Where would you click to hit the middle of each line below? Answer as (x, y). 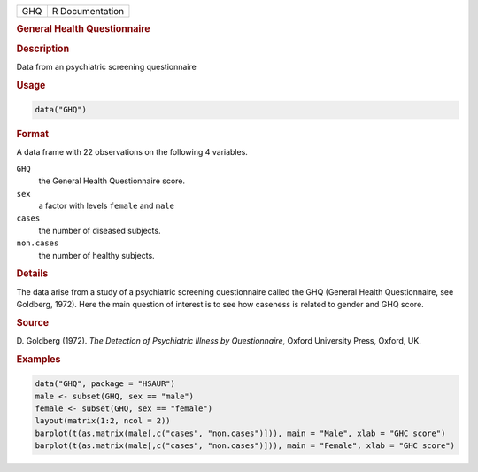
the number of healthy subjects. (96, 255)
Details (32, 274)
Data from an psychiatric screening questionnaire (106, 66)
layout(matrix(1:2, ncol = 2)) (103, 421)
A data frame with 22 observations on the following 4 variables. (132, 152)
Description (43, 49)
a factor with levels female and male (106, 205)
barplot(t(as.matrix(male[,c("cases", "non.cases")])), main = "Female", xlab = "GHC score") (245, 446)
